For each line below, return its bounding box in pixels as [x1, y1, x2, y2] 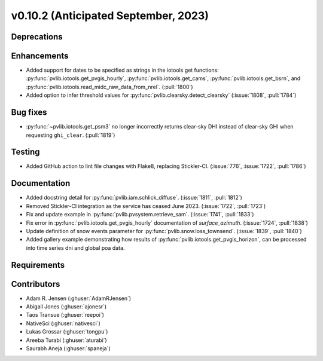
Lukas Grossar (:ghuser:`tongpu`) [26, 328, 108, 335]
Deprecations [11, 32, 63, 42]
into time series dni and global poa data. [26, 244, 125, 251]
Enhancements [11, 51, 69, 61]
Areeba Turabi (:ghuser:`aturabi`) [26, 336, 107, 344]
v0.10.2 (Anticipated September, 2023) [11, 9, 209, 22]
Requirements [11, 260, 65, 270]
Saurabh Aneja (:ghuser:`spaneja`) [26, 344, 111, 352]
